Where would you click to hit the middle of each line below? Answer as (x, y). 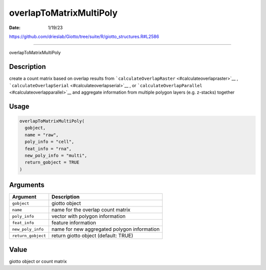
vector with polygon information (88, 216)
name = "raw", (42, 135)
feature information (74, 223)
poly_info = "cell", (50, 142)
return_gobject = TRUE (52, 162)
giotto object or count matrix (38, 261)
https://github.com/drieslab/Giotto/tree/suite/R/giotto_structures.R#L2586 (84, 36)
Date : (15, 28)
